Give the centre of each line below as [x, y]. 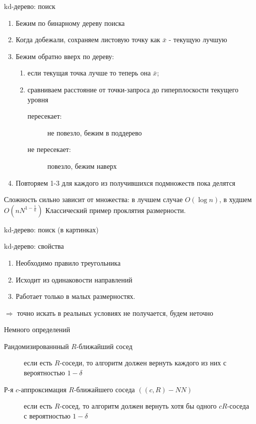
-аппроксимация [42, 389]
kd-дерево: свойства [34, 246]
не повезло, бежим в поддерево [95, 132]
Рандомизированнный [36, 346]
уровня [38, 99]
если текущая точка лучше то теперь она [89, 73]
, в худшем [235, 199]
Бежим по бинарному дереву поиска [70, 23]
